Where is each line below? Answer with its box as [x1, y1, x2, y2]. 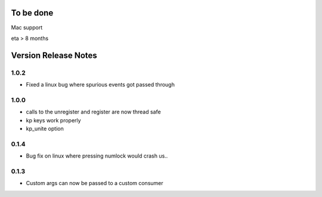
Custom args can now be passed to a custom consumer [26, 180, 163, 187]
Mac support [11, 24, 43, 31]
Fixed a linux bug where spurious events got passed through [26, 81, 175, 88]
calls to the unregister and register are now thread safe [26, 108, 161, 116]
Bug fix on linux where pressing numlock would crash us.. [26, 152, 168, 159]
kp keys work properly [26, 116, 81, 124]
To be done [11, 8, 54, 18]
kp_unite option [26, 125, 64, 132]
